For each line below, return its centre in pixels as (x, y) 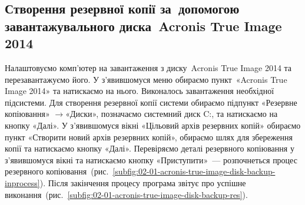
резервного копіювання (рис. (57, 171)
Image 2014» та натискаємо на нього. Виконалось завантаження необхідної (140, 91)
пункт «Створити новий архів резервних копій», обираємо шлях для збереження (149, 137)
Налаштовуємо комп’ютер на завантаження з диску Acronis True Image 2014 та (148, 67)
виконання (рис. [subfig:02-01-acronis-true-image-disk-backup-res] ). (126, 194)
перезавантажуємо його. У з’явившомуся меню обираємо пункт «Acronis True (146, 79)
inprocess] (22, 182)
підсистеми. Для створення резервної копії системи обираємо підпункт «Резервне (151, 102)
